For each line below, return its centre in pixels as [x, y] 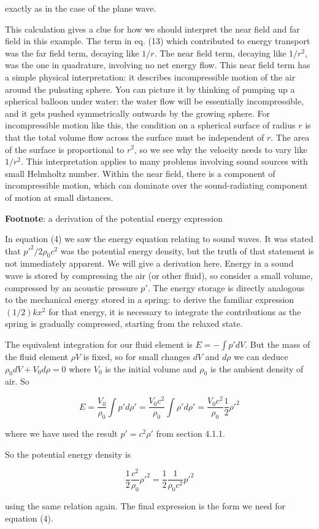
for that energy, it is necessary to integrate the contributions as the [175, 311]
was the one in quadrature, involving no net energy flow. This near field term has [158, 65]
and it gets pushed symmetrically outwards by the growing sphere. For [138, 113]
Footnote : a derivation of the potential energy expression [114, 218]
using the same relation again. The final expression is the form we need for [145, 506]
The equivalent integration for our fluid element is [99, 344]
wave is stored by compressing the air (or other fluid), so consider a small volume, [159, 276]
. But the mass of [278, 344]
